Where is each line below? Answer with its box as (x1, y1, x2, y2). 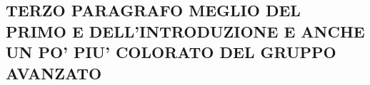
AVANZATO (6, 62, 102, 84)
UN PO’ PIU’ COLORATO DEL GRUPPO (6, 41, 336, 63)
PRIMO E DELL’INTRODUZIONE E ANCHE (6, 20, 365, 42)
